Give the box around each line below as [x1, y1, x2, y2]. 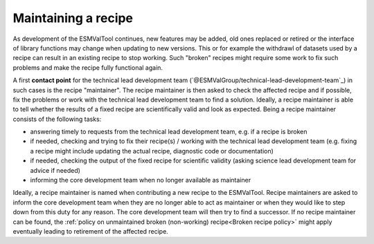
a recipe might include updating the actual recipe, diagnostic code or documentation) [30, 147, 274, 155]
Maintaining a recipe [12, 10, 134, 26]
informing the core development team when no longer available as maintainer [30, 176, 251, 185]
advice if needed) [30, 166, 81, 174]
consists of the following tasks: [12, 115, 102, 123]
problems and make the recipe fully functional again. [12, 63, 163, 72]
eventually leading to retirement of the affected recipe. [12, 227, 169, 235]
